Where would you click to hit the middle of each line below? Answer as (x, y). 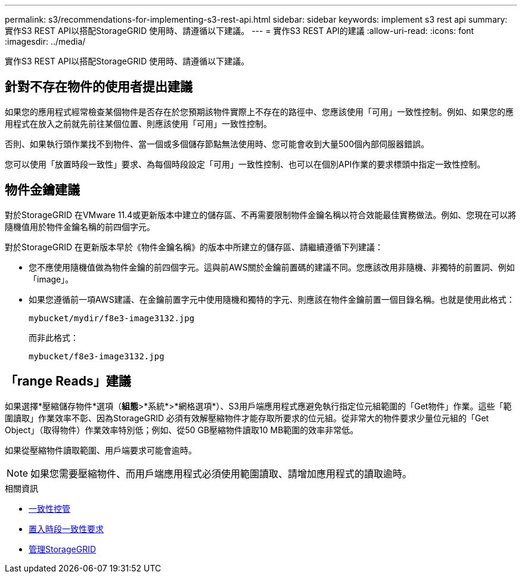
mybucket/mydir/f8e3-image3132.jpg (112, 318)
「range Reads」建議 (68, 381)
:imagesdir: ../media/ (45, 41)
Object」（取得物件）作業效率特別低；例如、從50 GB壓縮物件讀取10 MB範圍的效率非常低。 (182, 430)
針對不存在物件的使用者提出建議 (99, 87)
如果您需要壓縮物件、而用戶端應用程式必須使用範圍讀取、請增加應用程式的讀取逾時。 (221, 473)
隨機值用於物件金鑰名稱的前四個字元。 (80, 226)
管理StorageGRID (63, 549)
